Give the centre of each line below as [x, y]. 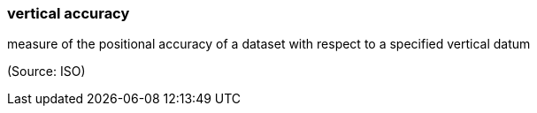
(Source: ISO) [46, 72]
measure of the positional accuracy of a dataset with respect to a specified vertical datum [269, 44]
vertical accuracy [69, 13]
